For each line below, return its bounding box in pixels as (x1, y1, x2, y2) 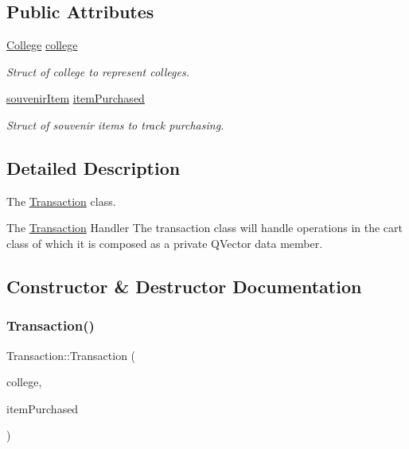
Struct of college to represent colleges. (6, 63, 189, 79)
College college (6, 37, 78, 53)
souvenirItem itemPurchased (6, 90, 145, 106)
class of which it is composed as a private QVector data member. (6, 234, 323, 251)
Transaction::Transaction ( (6, 346, 136, 363)
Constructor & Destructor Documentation (6, 273, 362, 298)
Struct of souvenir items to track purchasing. (6, 116, 224, 133)
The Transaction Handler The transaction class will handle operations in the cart (6, 219, 403, 236)
